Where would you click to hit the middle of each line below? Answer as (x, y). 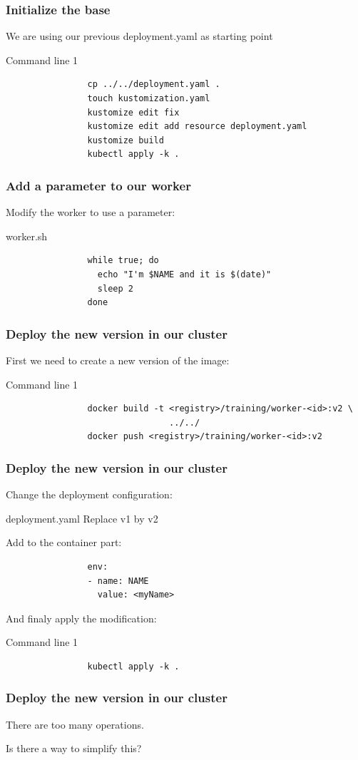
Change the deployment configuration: (89, 494)
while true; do (123, 261)
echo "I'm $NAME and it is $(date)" (184, 274)
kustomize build (126, 140)
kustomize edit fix (133, 112)
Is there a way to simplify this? (74, 748)
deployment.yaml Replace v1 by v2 (82, 518)
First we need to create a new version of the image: (118, 360)
